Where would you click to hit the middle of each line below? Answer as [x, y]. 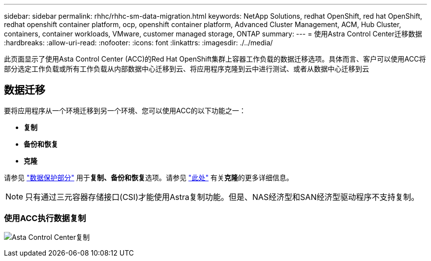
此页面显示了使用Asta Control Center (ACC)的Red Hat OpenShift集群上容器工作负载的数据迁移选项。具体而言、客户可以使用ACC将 [215, 59]
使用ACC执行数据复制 [45, 218]
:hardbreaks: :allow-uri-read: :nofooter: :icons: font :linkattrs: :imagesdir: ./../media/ [139, 43]
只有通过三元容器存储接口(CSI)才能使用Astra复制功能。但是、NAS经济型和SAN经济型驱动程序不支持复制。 [222, 197]
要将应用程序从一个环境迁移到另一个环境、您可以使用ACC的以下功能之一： [125, 110]
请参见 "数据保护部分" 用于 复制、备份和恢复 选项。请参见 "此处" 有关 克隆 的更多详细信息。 [149, 177]
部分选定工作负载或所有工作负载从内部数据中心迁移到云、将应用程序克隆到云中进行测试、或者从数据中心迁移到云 [186, 69]
